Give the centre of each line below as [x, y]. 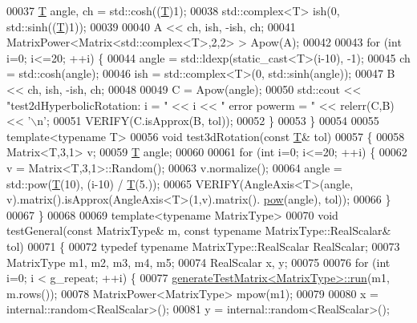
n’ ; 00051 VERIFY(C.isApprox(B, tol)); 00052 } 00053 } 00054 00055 [208, 121]
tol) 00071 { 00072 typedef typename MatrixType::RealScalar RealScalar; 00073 [203, 246]
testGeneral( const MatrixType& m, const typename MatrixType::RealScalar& [199, 230]
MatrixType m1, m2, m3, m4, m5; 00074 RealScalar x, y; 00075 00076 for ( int [198, 262]
